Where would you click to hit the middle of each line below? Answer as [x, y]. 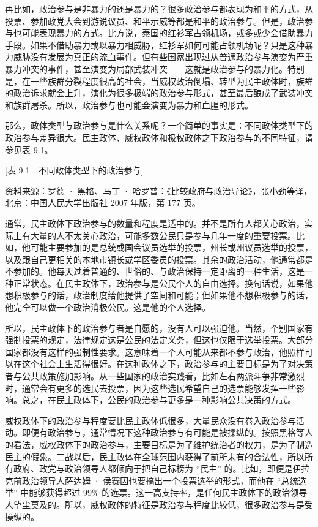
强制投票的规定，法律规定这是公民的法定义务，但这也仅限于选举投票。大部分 [159, 340]
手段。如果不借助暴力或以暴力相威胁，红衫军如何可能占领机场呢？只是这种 [155, 44]
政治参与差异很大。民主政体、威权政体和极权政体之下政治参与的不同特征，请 [159, 137]
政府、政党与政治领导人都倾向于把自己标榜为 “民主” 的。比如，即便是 [153, 468]
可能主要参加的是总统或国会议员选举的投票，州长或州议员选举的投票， [172, 247]
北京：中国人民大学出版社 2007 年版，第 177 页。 [103, 203]
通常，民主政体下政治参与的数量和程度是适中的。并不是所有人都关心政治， [155, 223]
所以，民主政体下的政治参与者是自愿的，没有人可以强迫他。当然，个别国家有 [159, 328]
